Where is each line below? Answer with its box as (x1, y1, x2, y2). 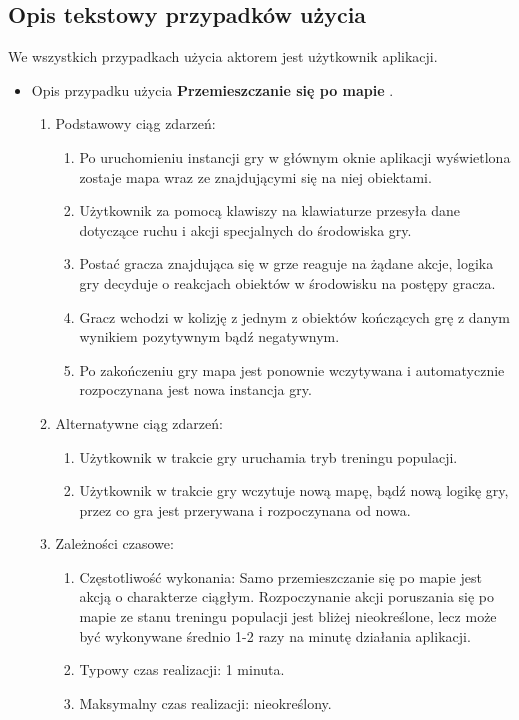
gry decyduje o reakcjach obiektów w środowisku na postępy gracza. (79, 272, 496, 293)
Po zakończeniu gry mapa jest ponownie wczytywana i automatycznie (79, 359, 505, 380)
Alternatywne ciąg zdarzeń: (55, 412, 223, 433)
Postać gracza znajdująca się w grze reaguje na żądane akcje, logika (79, 253, 494, 274)
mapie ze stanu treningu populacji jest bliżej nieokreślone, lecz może (79, 606, 497, 627)
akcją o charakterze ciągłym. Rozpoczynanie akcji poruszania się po (79, 586, 495, 607)
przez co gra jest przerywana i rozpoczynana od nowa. (79, 499, 411, 520)
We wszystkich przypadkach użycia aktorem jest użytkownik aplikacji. (8, 46, 438, 67)
